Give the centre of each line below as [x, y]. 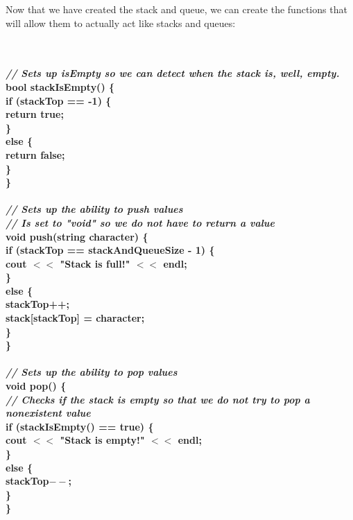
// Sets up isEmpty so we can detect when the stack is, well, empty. [173, 73]
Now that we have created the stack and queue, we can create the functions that [176, 9]
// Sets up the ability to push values [94, 209]
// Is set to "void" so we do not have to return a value [140, 222]
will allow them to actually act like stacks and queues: [121, 23]
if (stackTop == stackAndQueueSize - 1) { [110, 250]
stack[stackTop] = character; [75, 318]
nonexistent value [48, 413]
